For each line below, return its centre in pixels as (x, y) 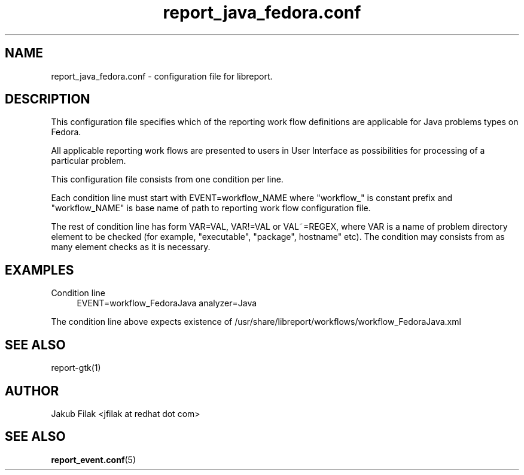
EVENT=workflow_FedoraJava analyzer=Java (167, 303)
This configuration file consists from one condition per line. (167, 179)
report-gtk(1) (76, 368)
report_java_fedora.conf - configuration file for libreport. (162, 76)
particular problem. (89, 161)
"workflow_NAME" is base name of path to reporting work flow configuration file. (211, 208)
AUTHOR (32, 391)
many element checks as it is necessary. (131, 247)
